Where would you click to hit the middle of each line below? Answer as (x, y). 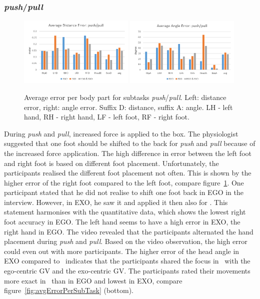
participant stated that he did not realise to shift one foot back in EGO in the (124, 192)
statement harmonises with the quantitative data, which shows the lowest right (125, 212)
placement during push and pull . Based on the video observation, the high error (126, 241)
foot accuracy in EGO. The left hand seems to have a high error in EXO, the (122, 222)
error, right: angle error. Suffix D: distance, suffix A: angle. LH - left (128, 107)
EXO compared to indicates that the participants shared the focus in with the (127, 261)
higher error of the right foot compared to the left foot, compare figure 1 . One (124, 182)
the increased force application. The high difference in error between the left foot (128, 153)
